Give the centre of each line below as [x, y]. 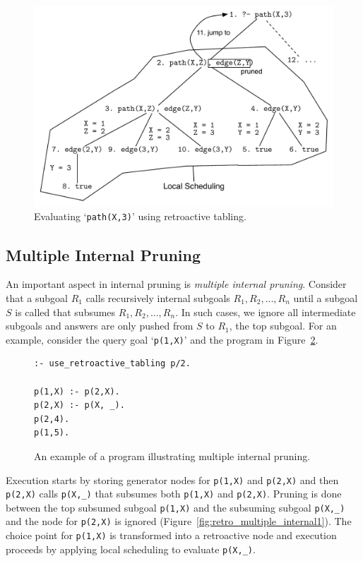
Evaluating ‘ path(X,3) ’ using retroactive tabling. [140, 216]
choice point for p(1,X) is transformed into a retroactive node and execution [171, 535]
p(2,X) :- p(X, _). [79, 405]
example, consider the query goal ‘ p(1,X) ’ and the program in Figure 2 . [162, 339]
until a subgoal [326, 297]
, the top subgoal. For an [283, 326]
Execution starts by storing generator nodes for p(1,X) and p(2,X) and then [172, 479]
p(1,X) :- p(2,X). [77, 391]
